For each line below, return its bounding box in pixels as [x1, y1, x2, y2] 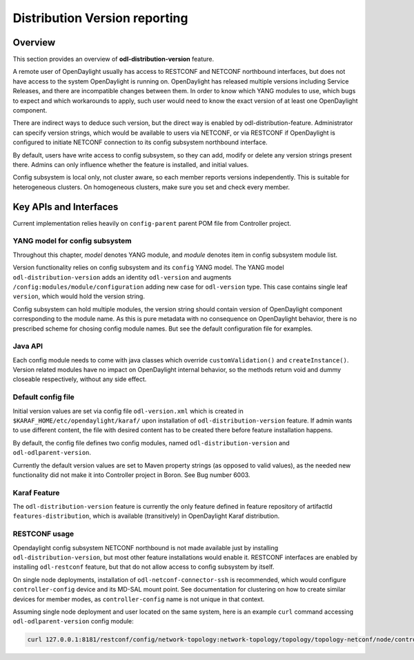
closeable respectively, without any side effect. [12, 375, 147, 383]
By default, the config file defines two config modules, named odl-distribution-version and [12, 438, 290, 447]
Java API [12, 342, 43, 351]
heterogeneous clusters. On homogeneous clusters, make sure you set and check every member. [12, 183, 290, 191]
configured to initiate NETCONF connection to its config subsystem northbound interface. [12, 138, 268, 146]
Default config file [12, 392, 75, 402]
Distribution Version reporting [12, 10, 188, 26]
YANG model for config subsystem [12, 236, 132, 246]
